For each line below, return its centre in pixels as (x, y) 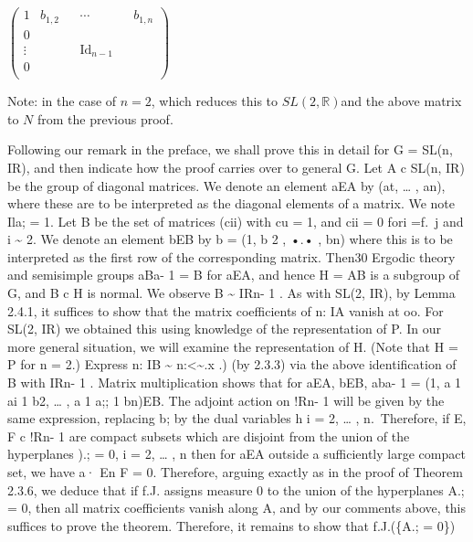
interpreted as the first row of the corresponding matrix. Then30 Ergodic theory (231, 256)
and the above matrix (401, 101)
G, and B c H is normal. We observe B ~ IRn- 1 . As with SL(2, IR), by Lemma (231, 293)
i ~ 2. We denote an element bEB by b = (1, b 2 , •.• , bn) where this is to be (230, 239)
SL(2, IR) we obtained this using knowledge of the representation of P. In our (225, 329)
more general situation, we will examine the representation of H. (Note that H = (233, 346)
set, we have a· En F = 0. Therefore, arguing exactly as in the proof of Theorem (235, 472)
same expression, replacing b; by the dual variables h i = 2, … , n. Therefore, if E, (237, 418)
